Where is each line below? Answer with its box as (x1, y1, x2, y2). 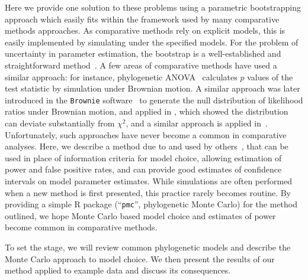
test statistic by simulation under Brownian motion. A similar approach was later (5, 82, 300, 95)
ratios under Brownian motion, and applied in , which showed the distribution (5, 105, 288, 118)
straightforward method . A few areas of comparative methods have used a (5, 58, 277, 71)
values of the (247, 70, 293, 83)
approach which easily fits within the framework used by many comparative (5, 12, 280, 25)
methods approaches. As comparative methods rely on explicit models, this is (5, 24, 285, 37)
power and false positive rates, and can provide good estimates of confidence (5, 163, 282, 175)
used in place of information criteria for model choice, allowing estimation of (5, 151, 282, 164)
